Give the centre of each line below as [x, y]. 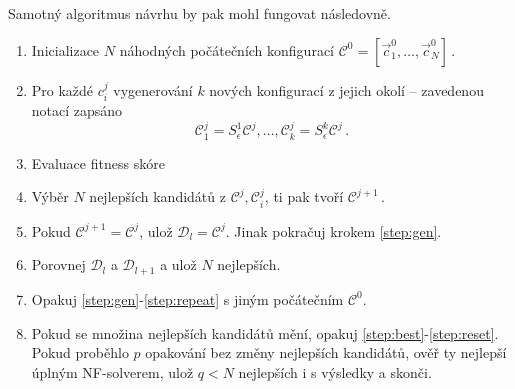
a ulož [178, 264]
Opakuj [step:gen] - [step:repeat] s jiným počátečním [187, 298]
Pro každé [62, 89]
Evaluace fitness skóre [98, 162]
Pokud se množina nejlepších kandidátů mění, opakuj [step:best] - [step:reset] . [265, 332]
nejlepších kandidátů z [157, 196]
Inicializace [65, 49]
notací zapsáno [77, 110]
